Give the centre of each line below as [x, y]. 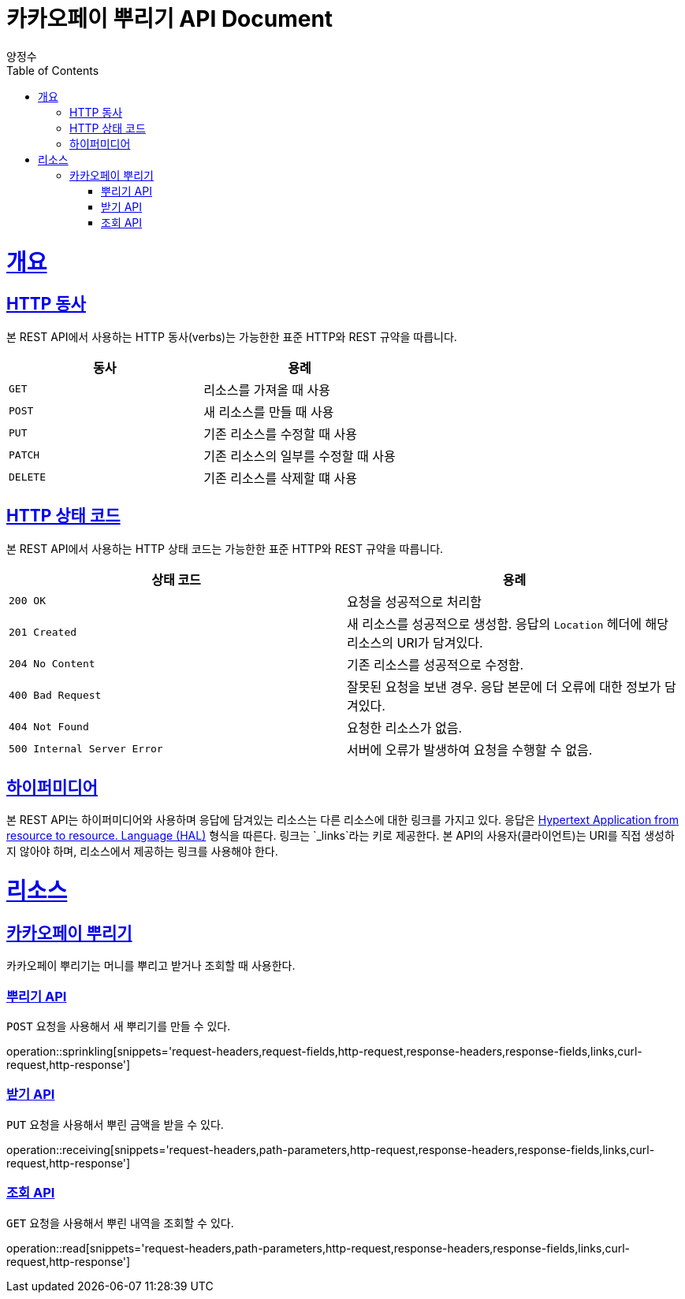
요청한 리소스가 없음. [405, 727]
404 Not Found [49, 727]
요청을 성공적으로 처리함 [414, 601]
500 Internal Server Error [86, 749]
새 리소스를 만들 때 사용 [269, 412]
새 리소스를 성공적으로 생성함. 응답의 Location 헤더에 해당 [508, 624]
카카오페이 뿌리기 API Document [170, 19]
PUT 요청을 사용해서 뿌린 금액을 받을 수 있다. [115, 1124]
